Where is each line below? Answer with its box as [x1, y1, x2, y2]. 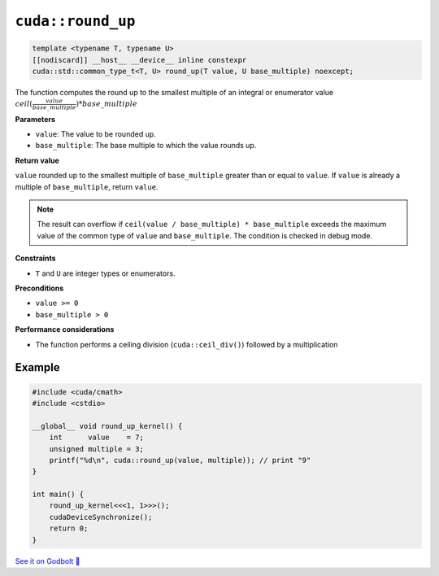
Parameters [15, 114, 56, 124]
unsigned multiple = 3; [49, 444, 144, 453]
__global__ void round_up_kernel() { [32, 421, 183, 430]
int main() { [32, 490, 85, 500]
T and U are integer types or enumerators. [35, 268, 176, 278]
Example [15, 360, 60, 374]
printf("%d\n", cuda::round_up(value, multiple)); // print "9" [49, 456, 311, 465]
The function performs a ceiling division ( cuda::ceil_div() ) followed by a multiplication [35, 339, 338, 349]
